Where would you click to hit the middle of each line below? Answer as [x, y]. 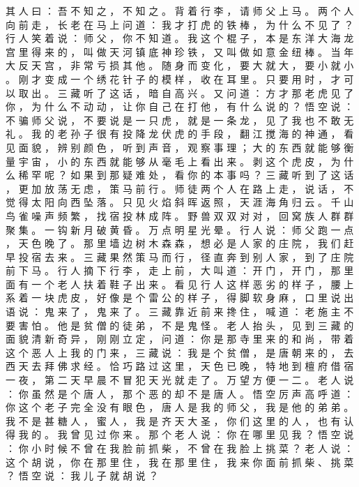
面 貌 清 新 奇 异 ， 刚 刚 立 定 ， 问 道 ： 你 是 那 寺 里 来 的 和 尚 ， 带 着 [180, 339]
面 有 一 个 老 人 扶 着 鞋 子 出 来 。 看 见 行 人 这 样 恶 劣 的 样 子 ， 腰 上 [180, 284]
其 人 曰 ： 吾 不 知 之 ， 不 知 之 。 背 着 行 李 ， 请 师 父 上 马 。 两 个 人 [180, 10]
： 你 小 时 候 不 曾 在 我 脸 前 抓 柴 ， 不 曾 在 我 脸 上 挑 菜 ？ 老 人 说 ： [180, 448]
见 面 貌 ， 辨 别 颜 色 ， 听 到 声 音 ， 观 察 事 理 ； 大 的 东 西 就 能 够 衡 [180, 147]
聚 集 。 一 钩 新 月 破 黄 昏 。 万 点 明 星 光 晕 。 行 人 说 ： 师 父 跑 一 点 [180, 229]
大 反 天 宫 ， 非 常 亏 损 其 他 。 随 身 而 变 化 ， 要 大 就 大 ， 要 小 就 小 [180, 65]
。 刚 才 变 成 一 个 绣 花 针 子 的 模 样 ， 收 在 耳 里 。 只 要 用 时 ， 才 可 [180, 78]
